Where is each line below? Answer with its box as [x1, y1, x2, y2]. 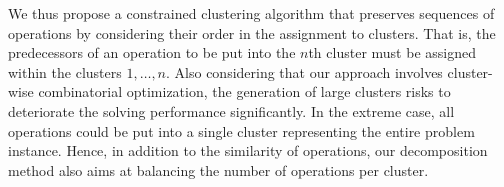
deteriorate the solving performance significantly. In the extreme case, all [8, 100, 455, 121]
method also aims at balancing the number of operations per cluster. [8, 159, 429, 180]
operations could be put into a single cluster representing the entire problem [8, 120, 475, 141]
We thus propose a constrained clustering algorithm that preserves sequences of [8, 3, 495, 23]
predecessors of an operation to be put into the [8, 42, 296, 63]
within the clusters [8, 61, 122, 82]
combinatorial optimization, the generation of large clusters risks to [38, 81, 451, 102]
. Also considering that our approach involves [166, 61, 443, 82]
